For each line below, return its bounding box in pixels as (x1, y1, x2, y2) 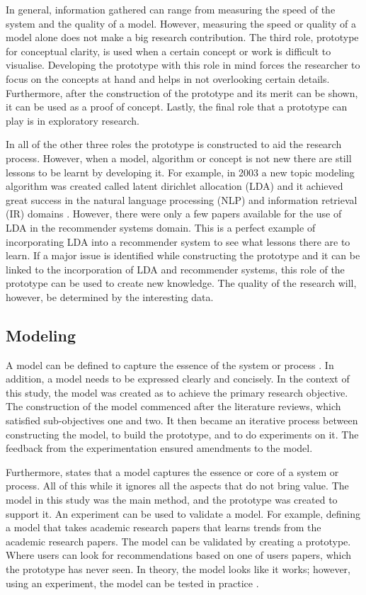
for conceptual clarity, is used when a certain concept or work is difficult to (6, 43, 331, 58)
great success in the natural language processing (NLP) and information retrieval (6, 192, 358, 207)
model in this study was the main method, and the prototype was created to (6, 492, 338, 507)
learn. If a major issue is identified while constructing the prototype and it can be (6, 248, 360, 263)
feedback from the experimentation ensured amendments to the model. (6, 441, 313, 455)
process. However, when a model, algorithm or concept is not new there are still (6, 150, 352, 165)
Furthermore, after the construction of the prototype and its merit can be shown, (6, 85, 358, 100)
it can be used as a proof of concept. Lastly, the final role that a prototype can (6, 99, 348, 114)
